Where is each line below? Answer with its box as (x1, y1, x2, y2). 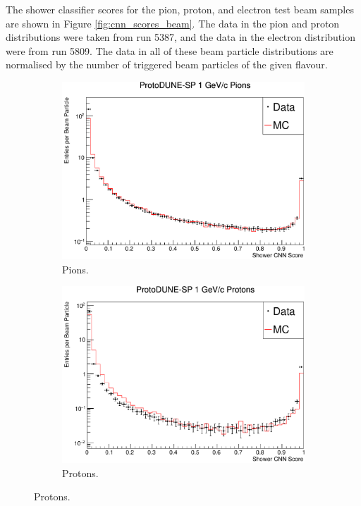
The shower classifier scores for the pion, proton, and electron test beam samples (6, 2, 354, 16)
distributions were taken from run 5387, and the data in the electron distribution (6, 30, 355, 44)
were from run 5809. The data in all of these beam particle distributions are (6, 43, 334, 58)
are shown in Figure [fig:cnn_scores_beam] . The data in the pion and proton (6, 16, 340, 30)
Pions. (62, 261, 89, 276)
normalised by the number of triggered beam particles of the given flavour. (6, 57, 328, 72)
